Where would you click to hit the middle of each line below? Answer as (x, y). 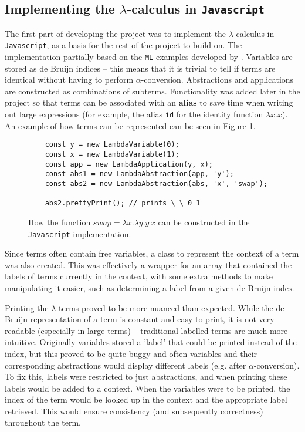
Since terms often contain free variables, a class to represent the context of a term (152, 253)
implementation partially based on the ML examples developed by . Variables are (149, 57)
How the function (60, 222)
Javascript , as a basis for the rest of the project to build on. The (123, 45)
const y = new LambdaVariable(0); (112, 145)
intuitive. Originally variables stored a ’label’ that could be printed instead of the (151, 342)
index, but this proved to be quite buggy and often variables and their (131, 353)
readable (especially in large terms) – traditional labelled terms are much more (146, 330)
